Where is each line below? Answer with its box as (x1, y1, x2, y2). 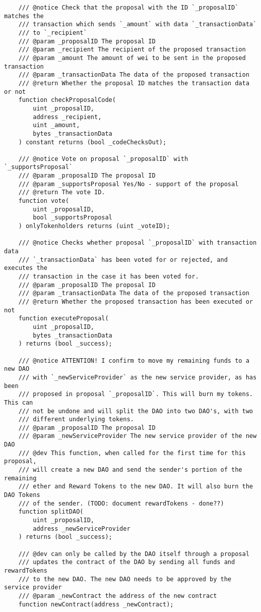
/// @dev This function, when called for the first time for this (18, 449, 246, 457)
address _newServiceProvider (33, 525, 130, 532)
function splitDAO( (18, 508, 84, 516)
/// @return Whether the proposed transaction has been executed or (18, 298, 253, 305)
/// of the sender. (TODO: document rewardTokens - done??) (18, 499, 224, 507)
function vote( (18, 197, 69, 205)
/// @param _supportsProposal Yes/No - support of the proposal (18, 180, 239, 188)
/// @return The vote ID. (18, 189, 105, 196)
